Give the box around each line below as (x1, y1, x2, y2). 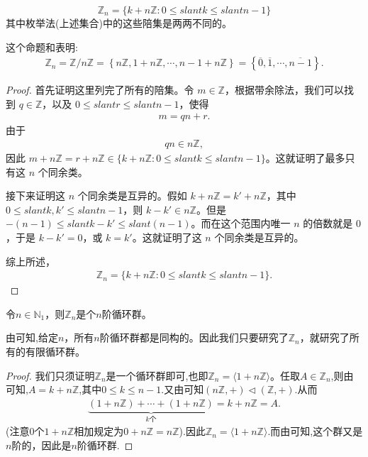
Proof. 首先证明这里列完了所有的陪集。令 (6, 82, 194, 97)
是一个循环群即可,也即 (106, 368, 208, 382)
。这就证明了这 (132, 230, 202, 245)
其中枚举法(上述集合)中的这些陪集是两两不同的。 (6, 16, 232, 30)
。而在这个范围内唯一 (191, 216, 291, 231)
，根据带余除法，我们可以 (224, 82, 344, 97)
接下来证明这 (6, 188, 65, 203)
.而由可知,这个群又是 (267, 424, 363, 439)
